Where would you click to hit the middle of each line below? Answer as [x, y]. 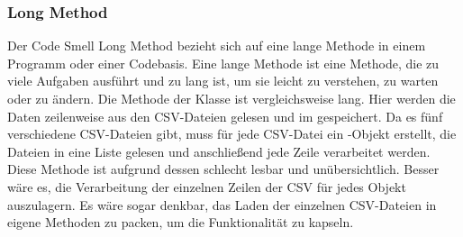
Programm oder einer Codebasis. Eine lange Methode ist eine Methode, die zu [223, 63]
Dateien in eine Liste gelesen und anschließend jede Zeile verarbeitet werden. [219, 151]
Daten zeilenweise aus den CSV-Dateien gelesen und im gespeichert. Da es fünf [225, 116]
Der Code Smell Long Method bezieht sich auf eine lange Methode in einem [217, 46]
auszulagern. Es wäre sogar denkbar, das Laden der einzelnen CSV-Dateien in [222, 204]
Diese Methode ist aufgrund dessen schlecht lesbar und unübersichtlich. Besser [223, 169]
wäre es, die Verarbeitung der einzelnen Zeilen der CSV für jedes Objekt [207, 186]
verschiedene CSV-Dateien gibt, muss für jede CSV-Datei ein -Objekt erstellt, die [232, 134]
